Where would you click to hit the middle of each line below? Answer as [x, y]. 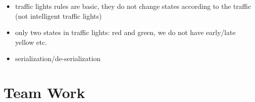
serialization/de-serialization [58, 58]
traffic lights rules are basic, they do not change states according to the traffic [133, 6]
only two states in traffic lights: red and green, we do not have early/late [125, 32]
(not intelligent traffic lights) [58, 16]
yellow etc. [31, 42]
